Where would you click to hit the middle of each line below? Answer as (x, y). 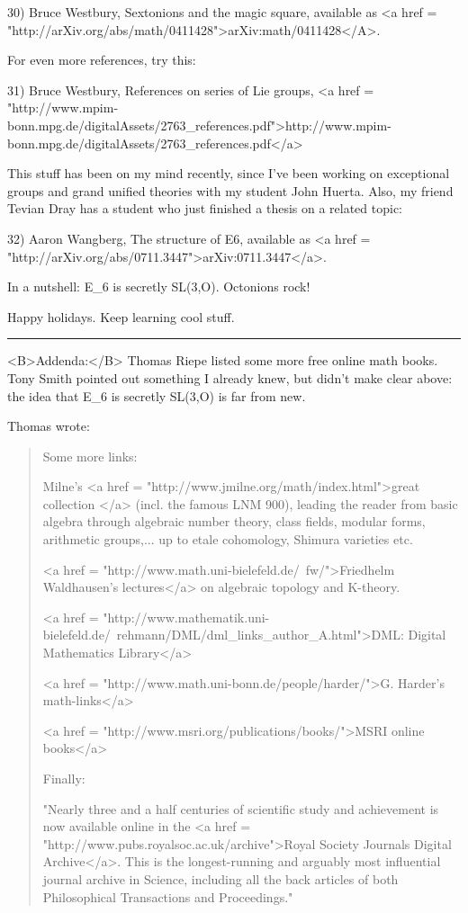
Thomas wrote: (49, 426)
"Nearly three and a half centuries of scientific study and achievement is (241, 808)
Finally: (64, 778)
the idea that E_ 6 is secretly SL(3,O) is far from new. (157, 395)
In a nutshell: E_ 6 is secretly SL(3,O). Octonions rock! (159, 286)
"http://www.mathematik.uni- (186, 617)
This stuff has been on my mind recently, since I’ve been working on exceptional (229, 173)
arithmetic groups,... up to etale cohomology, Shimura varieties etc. (228, 539)
